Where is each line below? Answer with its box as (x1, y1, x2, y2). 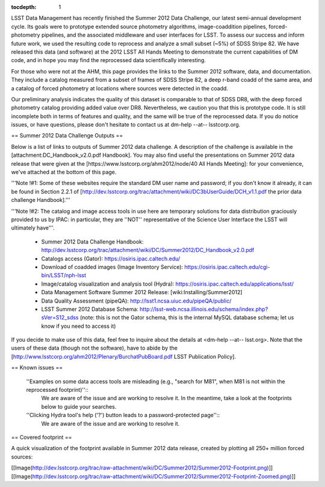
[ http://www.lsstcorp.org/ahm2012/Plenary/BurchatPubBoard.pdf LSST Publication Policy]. (11, 353, 237, 360)
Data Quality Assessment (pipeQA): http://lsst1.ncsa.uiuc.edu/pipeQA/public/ (41, 297, 232, 304)
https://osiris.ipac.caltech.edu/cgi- (184, 263, 270, 271)
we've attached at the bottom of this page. (11, 169, 117, 176)
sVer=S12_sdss (41, 314, 79, 321)
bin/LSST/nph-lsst (41, 272, 87, 279)
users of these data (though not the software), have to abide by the (11, 344, 178, 352)
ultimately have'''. (11, 224, 55, 231)
